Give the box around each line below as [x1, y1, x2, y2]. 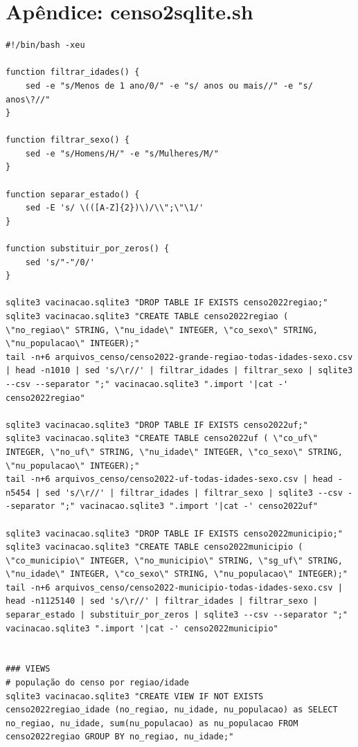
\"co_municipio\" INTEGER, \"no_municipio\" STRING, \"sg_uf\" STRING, [6, 555, 343, 566]
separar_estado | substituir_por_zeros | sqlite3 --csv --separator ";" [6, 610, 348, 620]
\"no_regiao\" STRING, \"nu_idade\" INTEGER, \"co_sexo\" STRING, [6, 325, 319, 335]
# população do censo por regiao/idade [6, 678, 189, 688]
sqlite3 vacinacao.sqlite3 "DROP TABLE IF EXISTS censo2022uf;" [6, 420, 308, 430]
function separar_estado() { [6, 189, 140, 199]
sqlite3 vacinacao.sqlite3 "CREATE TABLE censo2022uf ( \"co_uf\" [6, 433, 319, 444]
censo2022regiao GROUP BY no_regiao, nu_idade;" [6, 732, 234, 742]
